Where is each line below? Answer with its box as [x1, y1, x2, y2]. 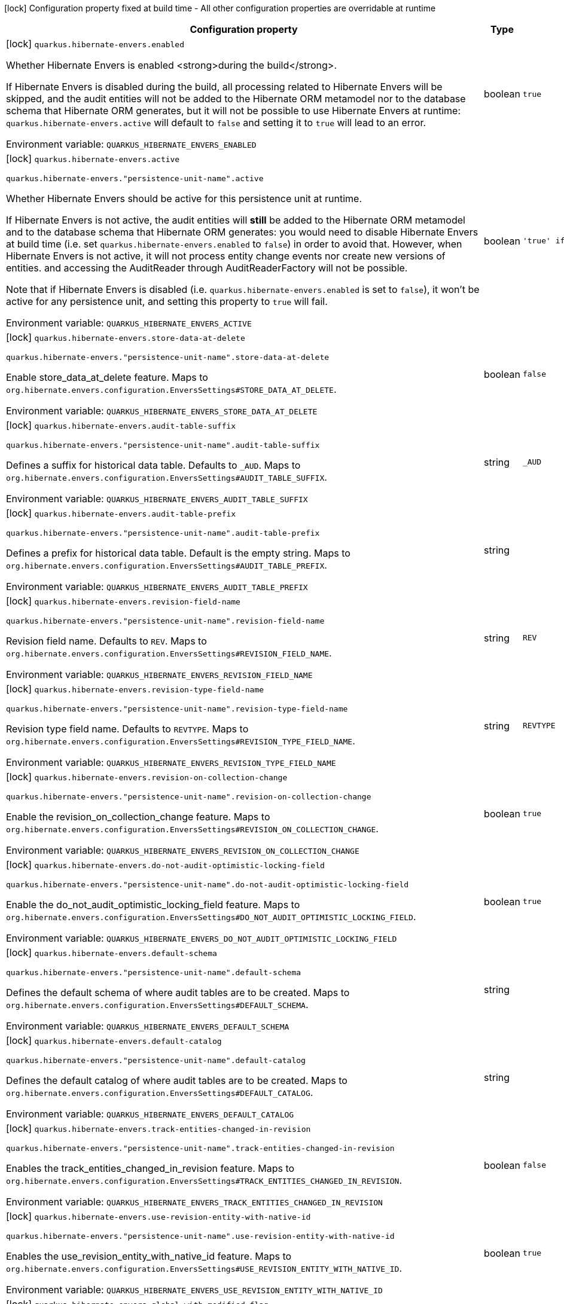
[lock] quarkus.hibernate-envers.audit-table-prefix [6, 507, 236, 519]
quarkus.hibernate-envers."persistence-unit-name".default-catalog [6, 1056, 306, 1065]
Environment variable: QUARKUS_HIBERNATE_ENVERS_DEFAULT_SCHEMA [6, 1020, 289, 1032]
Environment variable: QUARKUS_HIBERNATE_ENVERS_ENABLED [6, 138, 257, 150]
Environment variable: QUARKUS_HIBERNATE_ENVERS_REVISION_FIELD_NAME [6, 668, 313, 680]
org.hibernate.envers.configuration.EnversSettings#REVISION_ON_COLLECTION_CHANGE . [6, 823, 379, 835]
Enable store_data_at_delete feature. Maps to [6, 371, 208, 383]
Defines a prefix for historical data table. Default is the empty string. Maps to [6, 547, 350, 559]
